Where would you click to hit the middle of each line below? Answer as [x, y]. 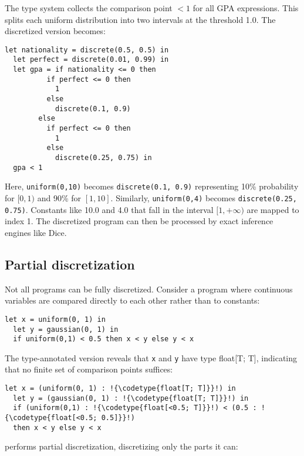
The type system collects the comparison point [89, 8]
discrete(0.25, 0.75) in [103, 158]
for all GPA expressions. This [246, 8]
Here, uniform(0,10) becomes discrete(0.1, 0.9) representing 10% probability [152, 186]
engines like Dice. [36, 232]
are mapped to [273, 209]
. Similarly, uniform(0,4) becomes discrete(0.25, [204, 197]
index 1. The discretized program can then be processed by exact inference [139, 221]
